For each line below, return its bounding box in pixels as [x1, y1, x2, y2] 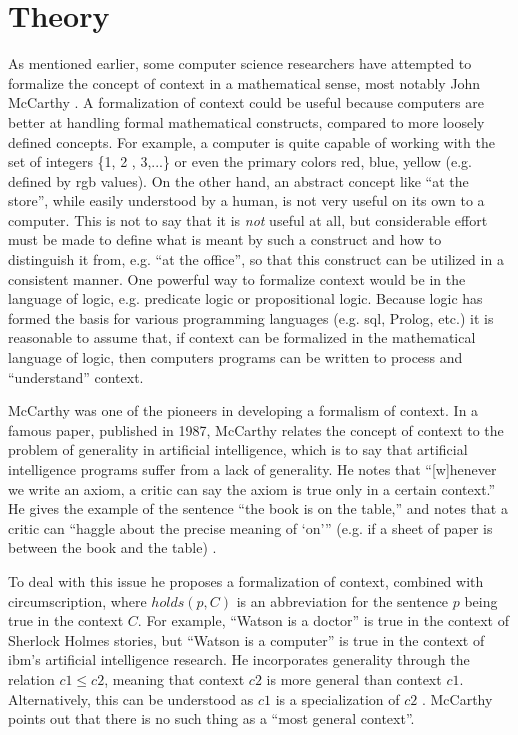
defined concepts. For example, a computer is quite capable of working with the [8, 131, 495, 152]
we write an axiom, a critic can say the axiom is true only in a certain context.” [8, 478, 496, 499]
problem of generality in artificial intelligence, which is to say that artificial [8, 439, 468, 460]
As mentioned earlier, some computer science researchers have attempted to [8, 53, 472, 74]
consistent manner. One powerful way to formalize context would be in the [8, 268, 466, 289]
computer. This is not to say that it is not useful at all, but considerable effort [8, 209, 488, 230]
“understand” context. [8, 366, 144, 387]
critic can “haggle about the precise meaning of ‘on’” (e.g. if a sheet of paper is [8, 517, 493, 538]
